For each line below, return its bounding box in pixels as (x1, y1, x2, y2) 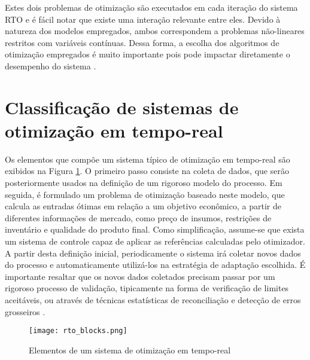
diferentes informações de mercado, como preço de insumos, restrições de (5, 211, 272, 224)
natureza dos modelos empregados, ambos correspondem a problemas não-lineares (5, 25, 305, 37)
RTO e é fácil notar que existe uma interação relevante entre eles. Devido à (5, 13, 281, 25)
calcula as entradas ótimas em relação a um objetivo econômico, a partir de (5, 200, 281, 212)
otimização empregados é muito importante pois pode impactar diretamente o (5, 48, 290, 60)
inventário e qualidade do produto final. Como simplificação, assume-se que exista (5, 223, 305, 236)
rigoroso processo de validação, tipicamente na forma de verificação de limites (5, 282, 289, 294)
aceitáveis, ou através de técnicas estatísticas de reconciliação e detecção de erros (5, 294, 301, 306)
